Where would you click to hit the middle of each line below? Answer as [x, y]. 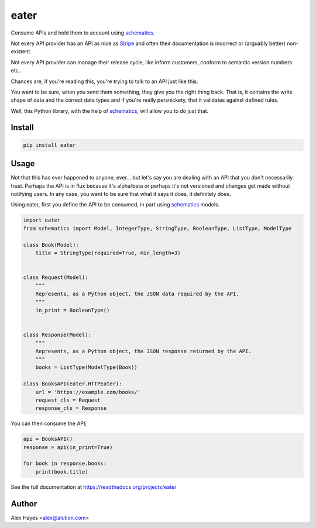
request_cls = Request [68, 400]
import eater [42, 220]
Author [24, 504]
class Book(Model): [51, 245]
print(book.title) [62, 472]
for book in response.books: [65, 464]
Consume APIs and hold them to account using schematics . [83, 33]
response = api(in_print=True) [68, 447]
